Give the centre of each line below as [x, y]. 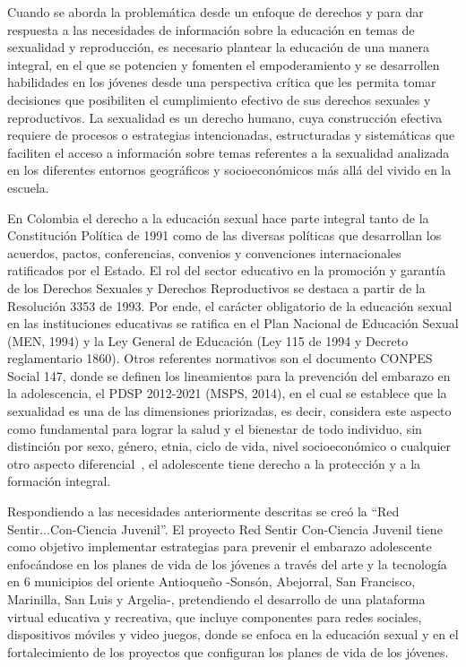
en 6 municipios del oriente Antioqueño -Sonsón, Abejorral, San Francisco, [211, 581]
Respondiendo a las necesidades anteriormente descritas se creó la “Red [203, 511]
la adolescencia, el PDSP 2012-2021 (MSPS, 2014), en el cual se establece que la [227, 393]
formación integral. [59, 481]
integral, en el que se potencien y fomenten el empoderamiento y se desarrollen [224, 64]
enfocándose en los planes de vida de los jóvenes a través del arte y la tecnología [227, 563]
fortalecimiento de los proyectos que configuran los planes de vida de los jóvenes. [228, 651]
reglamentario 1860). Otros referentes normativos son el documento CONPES [220, 358]
